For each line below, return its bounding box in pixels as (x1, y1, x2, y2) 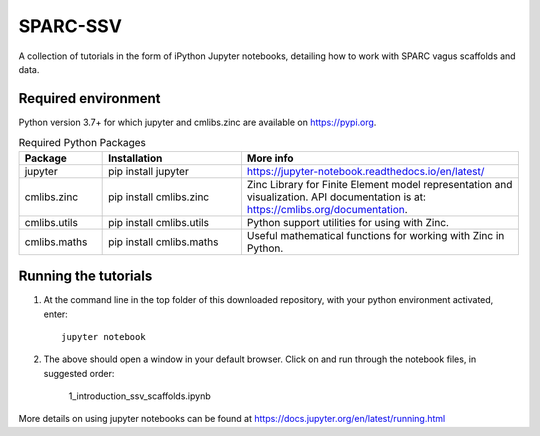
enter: (43, 308, 69, 320)
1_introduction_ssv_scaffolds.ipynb (68, 390, 211, 402)
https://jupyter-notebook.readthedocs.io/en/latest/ (246, 164, 485, 178)
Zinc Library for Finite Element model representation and (246, 177, 513, 191)
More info (246, 151, 294, 165)
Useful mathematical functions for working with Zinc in (246, 228, 505, 242)
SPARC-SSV (18, 15, 122, 37)
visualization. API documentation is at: (246, 190, 427, 204)
